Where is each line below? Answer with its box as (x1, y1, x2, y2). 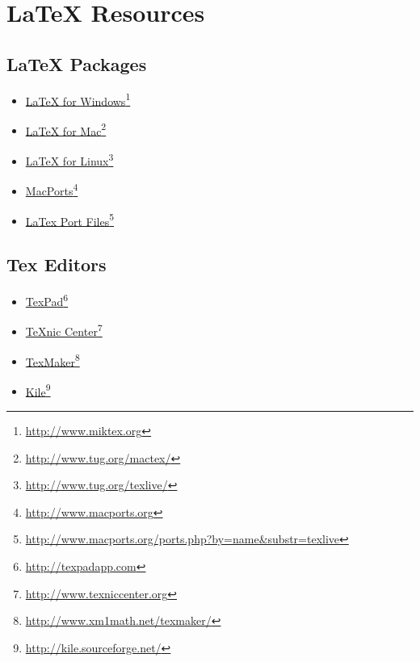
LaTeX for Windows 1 (25, 90, 131, 109)
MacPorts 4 (25, 180, 78, 199)
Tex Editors (6, 252, 107, 277)
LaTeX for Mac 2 (25, 119, 107, 139)
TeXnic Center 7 (25, 321, 103, 339)
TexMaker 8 (25, 350, 80, 370)
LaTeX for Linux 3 (25, 150, 114, 169)
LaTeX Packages (6, 51, 147, 76)
